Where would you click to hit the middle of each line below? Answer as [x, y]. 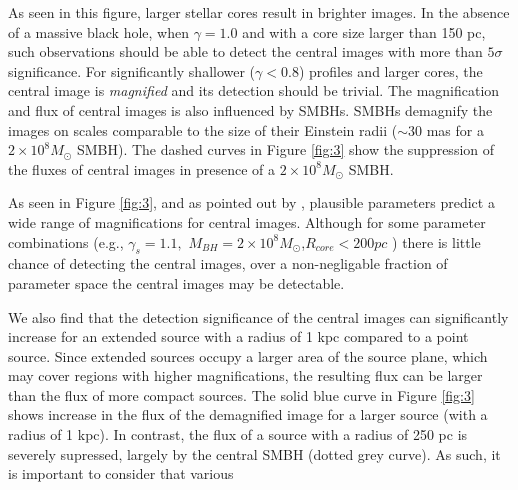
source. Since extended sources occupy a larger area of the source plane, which [248, 355]
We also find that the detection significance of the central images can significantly [258, 316]
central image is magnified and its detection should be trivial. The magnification [254, 90]
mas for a [455, 129]
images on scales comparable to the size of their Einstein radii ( [203, 129]
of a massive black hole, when [98, 31]
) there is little [436, 241]
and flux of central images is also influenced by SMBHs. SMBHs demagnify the [250, 109]
